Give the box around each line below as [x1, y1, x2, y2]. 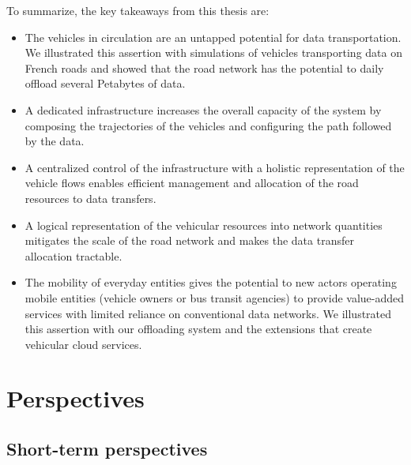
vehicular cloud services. [25, 336, 142, 352]
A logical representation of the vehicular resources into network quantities [25, 216, 383, 233]
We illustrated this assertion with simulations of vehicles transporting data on [25, 44, 402, 61]
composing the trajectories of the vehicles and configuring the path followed [25, 117, 392, 133]
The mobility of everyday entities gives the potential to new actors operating [25, 274, 397, 291]
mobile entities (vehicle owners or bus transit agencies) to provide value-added [25, 289, 405, 306]
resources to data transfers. [25, 189, 156, 206]
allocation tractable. [25, 247, 123, 264]
